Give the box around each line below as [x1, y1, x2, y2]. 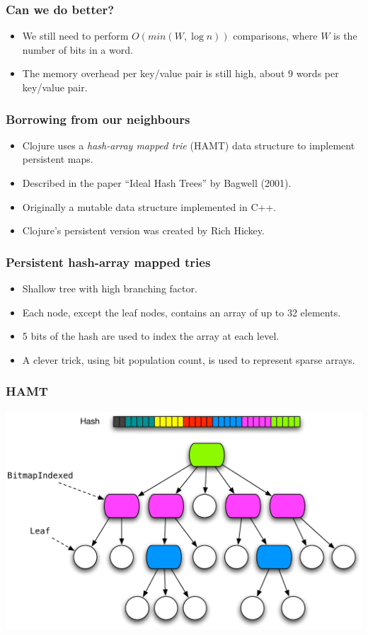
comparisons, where [233, 28, 318, 43]
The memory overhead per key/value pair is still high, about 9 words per [22, 66, 339, 81]
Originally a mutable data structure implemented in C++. [22, 199, 277, 214]
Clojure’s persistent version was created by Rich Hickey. [22, 223, 265, 238]
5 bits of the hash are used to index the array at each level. [22, 328, 280, 343]
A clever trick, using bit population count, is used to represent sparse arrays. [22, 352, 355, 367]
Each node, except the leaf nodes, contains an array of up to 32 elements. [22, 304, 341, 319]
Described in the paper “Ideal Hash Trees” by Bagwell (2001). [22, 176, 292, 190]
